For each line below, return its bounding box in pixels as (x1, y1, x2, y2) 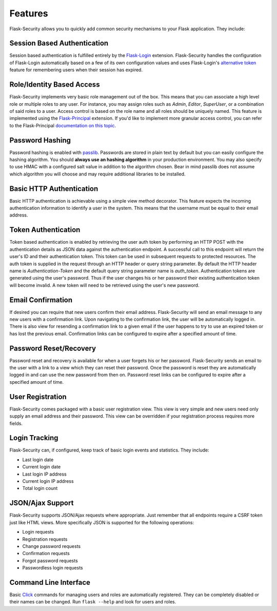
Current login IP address (22, 478, 74, 484)
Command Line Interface (9, 578, 91, 587)
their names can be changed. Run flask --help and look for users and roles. (9, 599, 176, 605)
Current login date (22, 464, 61, 470)
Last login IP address (22, 471, 67, 477)
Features (9, 8, 48, 19)
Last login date (22, 457, 54, 463)
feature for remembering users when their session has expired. (9, 67, 143, 73)
